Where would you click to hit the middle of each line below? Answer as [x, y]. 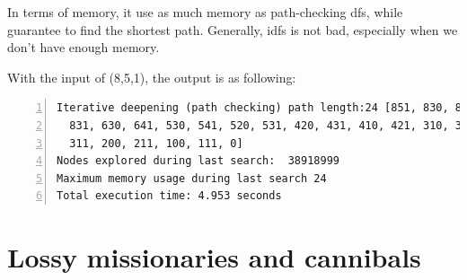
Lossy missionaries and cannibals [214, 257]
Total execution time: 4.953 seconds [169, 196]
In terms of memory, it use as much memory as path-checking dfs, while [205, 12]
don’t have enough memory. [84, 47]
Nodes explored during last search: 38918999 [198, 161]
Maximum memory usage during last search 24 [192, 178]
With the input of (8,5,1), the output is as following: [152, 77]
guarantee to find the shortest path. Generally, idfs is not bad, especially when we [233, 29]
